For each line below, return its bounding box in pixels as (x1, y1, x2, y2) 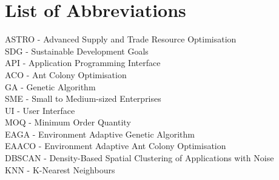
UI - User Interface (5, 104, 75, 116)
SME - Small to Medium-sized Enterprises (5, 92, 161, 105)
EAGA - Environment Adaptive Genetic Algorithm (5, 127, 195, 140)
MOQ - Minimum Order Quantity (5, 116, 131, 128)
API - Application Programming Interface (5, 56, 161, 69)
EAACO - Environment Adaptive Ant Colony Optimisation (5, 139, 226, 152)
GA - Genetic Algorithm (5, 80, 96, 93)
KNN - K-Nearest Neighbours (5, 163, 115, 176)
